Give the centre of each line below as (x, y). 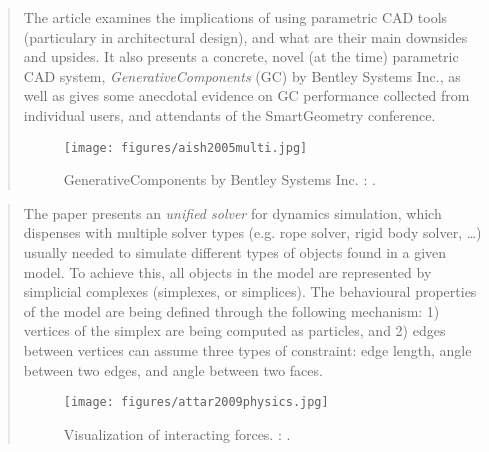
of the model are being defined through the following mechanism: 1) (231, 310)
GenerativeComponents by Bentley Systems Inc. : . (219, 179)
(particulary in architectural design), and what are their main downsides (245, 36)
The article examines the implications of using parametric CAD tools (235, 17)
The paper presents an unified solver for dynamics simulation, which (232, 212)
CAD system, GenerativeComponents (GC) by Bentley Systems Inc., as (242, 75)
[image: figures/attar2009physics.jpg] (196, 402)
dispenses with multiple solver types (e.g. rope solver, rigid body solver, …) (252, 232)
